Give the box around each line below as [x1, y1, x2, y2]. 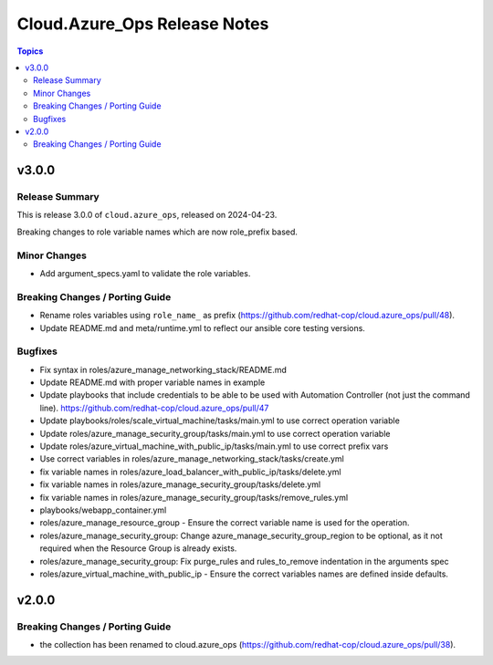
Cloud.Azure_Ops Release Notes [16, 14, 269, 34]
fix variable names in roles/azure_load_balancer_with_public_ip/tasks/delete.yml [39, 466, 341, 477]
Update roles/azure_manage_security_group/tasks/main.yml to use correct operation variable [39, 428, 391, 439]
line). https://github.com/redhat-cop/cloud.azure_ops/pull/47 [39, 402, 269, 413]
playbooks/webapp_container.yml [39, 504, 167, 515]
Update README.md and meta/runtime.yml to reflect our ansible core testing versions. [39, 322, 365, 333]
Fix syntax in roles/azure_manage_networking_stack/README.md [39, 364, 288, 375]
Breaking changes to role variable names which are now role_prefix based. [16, 226, 299, 237]
